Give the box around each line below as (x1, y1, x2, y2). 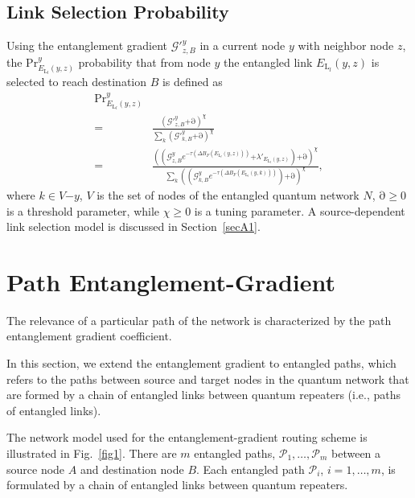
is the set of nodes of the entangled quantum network (97, 186, 360, 203)
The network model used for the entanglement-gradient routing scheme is (6, 429, 368, 446)
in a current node (199, 37, 286, 54)
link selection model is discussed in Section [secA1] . (6, 218, 261, 235)
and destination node (80, 460, 184, 477)
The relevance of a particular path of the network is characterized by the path (6, 311, 392, 328)
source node (6, 460, 65, 477)
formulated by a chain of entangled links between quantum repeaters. (6, 476, 348, 493)
